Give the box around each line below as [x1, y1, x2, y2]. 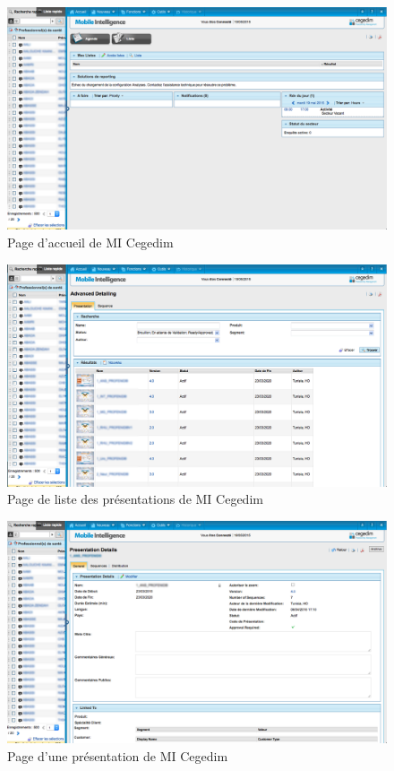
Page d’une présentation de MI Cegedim [7, 746, 228, 765]
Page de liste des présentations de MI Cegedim [7, 489, 263, 508]
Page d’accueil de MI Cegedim [7, 233, 174, 252]
